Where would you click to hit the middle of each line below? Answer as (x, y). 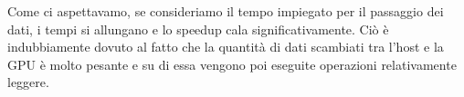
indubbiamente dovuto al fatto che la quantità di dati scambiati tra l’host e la (226, 47)
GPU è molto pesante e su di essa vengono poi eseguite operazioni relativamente (232, 64)
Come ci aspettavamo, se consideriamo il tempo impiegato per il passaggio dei (226, 11)
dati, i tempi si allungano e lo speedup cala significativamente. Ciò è (198, 29)
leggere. (28, 82)
